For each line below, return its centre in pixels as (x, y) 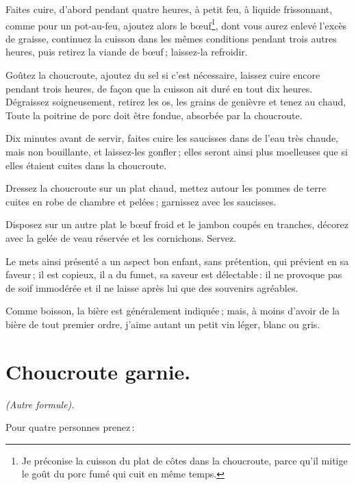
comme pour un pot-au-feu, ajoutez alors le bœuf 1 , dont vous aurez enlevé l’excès (176, 24)
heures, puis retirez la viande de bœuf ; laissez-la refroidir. (127, 52)
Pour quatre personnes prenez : (70, 427)
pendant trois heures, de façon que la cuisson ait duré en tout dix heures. (159, 88)
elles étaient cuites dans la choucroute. (86, 165)
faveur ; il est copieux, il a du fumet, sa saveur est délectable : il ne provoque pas (174, 274)
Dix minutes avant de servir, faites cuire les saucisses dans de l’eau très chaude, (172, 138)
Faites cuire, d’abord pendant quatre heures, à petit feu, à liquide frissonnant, (169, 9)
